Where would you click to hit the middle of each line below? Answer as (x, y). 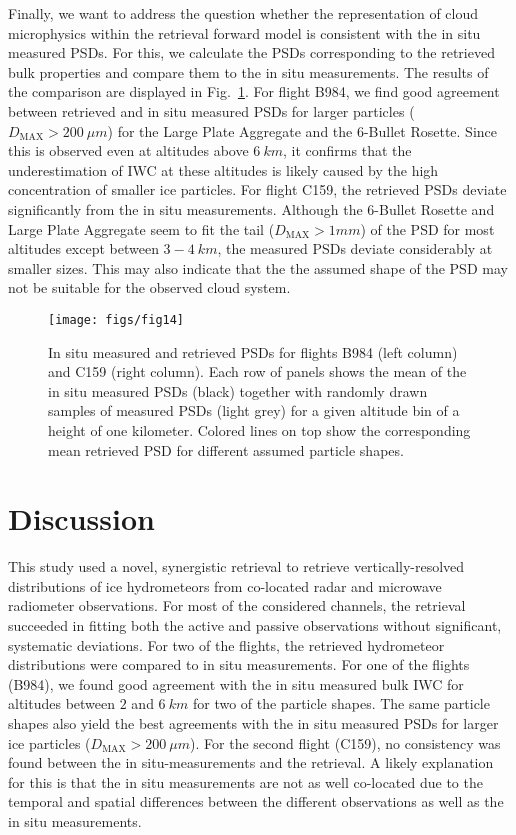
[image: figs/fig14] (116, 319)
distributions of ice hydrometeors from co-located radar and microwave (225, 585)
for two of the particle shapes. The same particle (341, 703)
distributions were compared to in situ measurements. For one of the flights (239, 664)
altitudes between (62, 703)
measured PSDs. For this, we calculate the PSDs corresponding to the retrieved (251, 52)
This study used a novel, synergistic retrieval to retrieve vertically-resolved (236, 566)
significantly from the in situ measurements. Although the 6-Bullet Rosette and (251, 208)
